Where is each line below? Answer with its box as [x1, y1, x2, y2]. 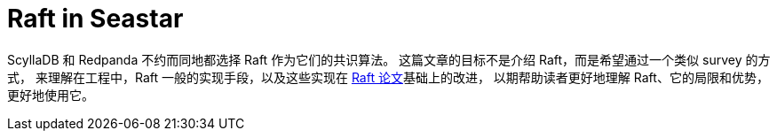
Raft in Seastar [7, 4, 184, 34]
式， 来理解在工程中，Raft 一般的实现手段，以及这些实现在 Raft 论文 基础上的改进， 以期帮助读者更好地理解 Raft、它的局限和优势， [7, 69, 769, 85]
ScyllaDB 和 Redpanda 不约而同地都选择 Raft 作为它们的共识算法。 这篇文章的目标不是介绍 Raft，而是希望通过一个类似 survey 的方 [7, 51, 771, 67]
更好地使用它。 [7, 87, 94, 103]
